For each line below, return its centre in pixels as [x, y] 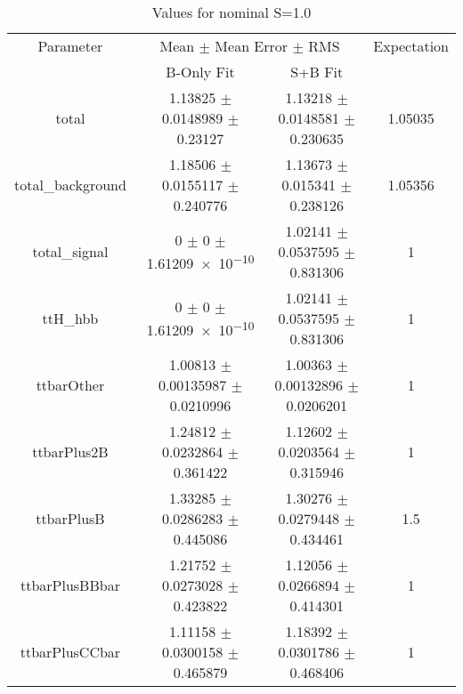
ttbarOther [70, 385]
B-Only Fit [200, 72]
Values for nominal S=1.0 [231, 12]
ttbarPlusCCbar [70, 652]
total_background [70, 185]
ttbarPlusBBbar [70, 585]
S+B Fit [317, 72]
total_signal [70, 251]
